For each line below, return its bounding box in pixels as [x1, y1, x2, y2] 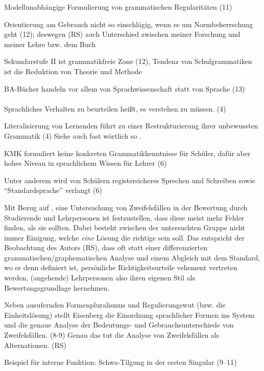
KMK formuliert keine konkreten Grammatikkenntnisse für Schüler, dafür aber [4, 147, 251, 158]
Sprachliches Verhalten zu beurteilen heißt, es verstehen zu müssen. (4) [4, 103, 226, 114]
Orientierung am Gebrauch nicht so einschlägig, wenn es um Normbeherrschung [4, 18, 253, 29]
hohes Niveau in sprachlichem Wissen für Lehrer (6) [4, 158, 167, 168]
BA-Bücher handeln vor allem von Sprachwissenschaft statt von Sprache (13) [4, 83, 245, 94]
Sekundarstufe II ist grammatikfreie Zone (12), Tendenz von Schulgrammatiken [4, 56, 252, 67]
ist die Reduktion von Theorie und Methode [4, 66, 142, 76]
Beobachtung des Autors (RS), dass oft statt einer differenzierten [4, 242, 207, 253]
